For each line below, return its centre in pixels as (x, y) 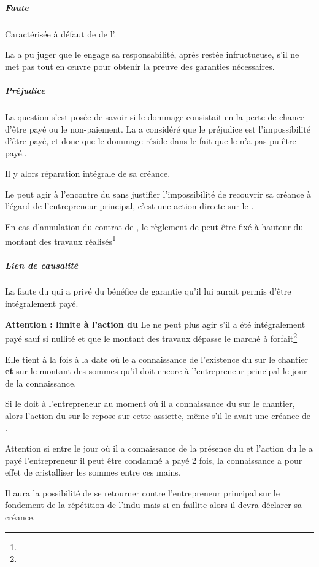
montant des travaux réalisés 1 (60, 240)
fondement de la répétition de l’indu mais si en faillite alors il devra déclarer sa (153, 505)
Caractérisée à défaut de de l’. (61, 33)
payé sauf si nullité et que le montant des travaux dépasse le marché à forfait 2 (151, 337)
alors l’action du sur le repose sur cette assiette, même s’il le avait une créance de (158, 415)
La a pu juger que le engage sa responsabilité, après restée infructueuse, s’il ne (152, 54)
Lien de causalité (42, 265)
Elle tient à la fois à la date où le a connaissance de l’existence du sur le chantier (157, 359)
